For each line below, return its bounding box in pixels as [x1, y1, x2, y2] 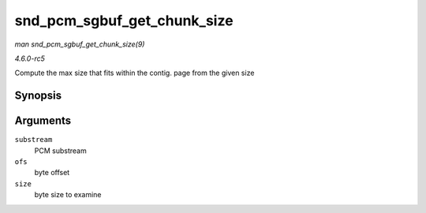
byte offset [34, 168, 70, 177]
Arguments [14, 114, 72, 128]
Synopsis [14, 89, 62, 103]
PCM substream [34, 146, 87, 155]
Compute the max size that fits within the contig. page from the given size [14, 68, 255, 78]
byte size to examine [34, 190, 102, 200]
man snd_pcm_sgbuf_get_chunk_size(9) [14, 39, 145, 49]
